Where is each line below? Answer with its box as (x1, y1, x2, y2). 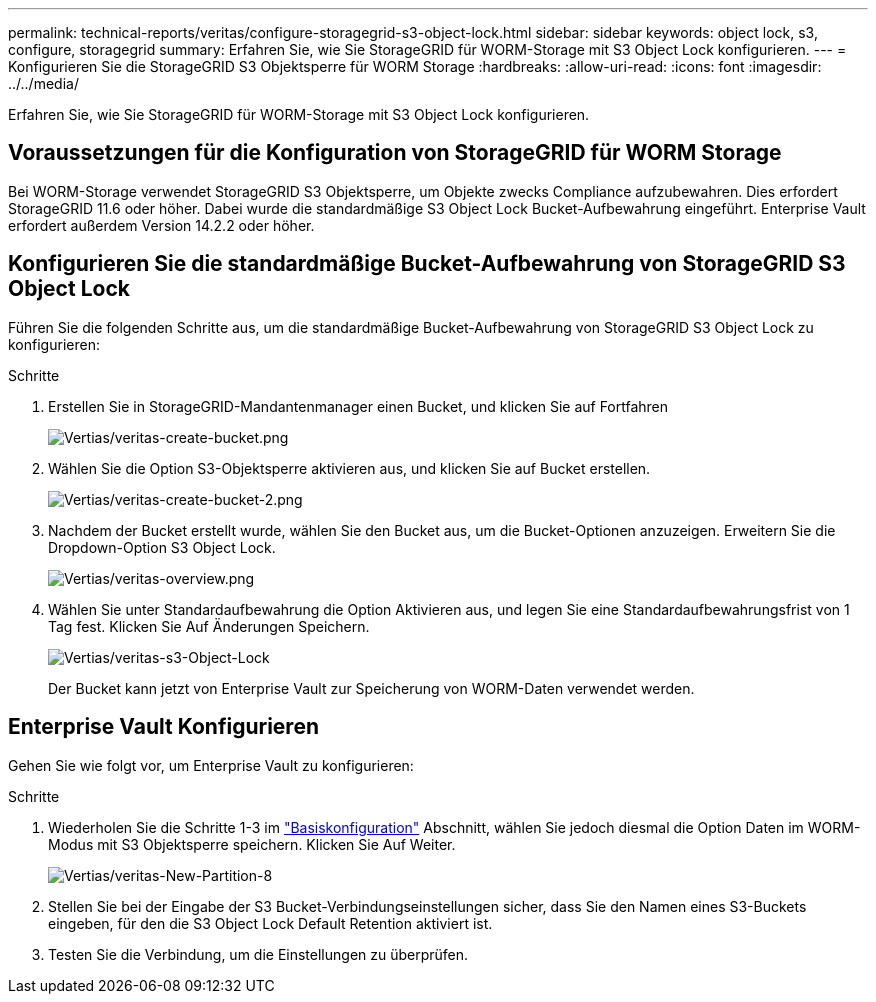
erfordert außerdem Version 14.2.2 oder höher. (8, 216, 315, 234)
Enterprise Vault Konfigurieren (8, 714, 319, 740)
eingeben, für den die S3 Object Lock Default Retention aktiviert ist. (48, 914, 493, 932)
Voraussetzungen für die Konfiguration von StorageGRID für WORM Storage (8, 140, 782, 166)
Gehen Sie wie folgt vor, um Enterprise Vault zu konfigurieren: (8, 756, 414, 774)
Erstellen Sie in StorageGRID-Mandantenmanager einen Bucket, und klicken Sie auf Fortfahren (48, 397, 669, 415)
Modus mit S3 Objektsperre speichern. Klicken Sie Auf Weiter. (48, 835, 456, 853)
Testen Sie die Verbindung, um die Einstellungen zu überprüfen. (48, 945, 469, 963)
